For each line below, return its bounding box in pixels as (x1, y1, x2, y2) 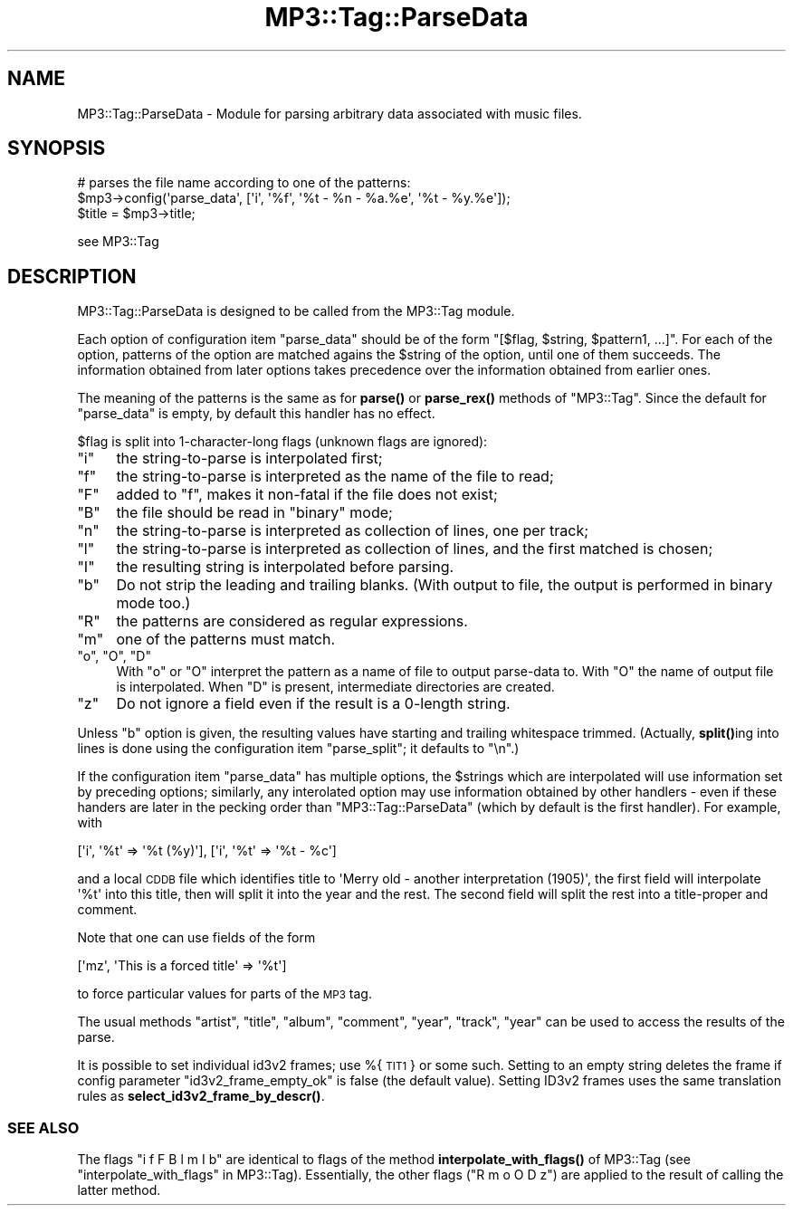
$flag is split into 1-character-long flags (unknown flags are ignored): (77, 434, 488, 450)
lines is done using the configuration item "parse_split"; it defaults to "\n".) (77, 740, 520, 757)
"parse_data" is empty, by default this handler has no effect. (77, 406, 435, 422)
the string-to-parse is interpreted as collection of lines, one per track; (116, 521, 589, 540)
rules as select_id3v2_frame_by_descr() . (77, 1088, 325, 1104)
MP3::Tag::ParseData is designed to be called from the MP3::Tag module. (77, 303, 515, 320)
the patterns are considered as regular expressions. (116, 612, 468, 631)
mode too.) (116, 594, 191, 613)
